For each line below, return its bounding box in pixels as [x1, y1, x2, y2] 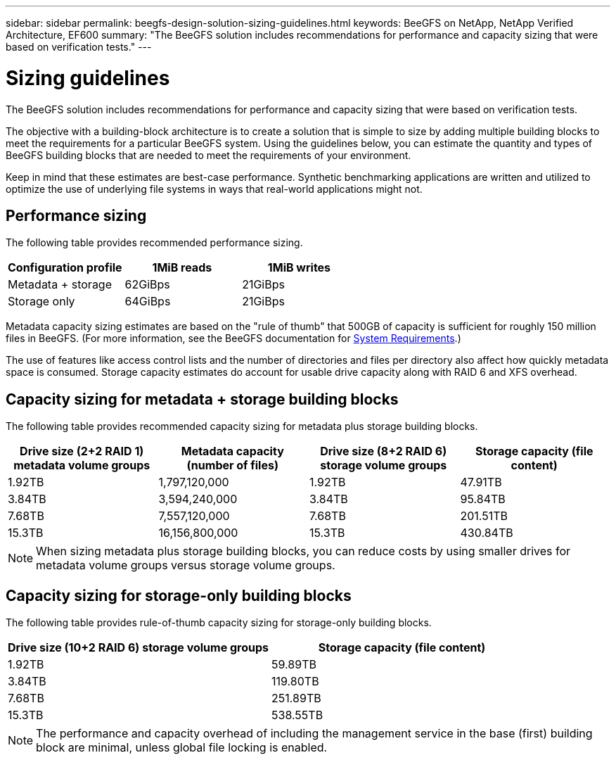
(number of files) [186, 458, 278, 473]
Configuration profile [8, 260, 122, 275]
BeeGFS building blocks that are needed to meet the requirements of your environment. [6, 148, 411, 161]
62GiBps [124, 277, 170, 292]
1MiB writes [267, 260, 331, 275]
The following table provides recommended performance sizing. [6, 236, 303, 249]
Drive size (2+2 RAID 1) [20, 444, 144, 459]
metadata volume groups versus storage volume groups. [36, 558, 335, 573]
